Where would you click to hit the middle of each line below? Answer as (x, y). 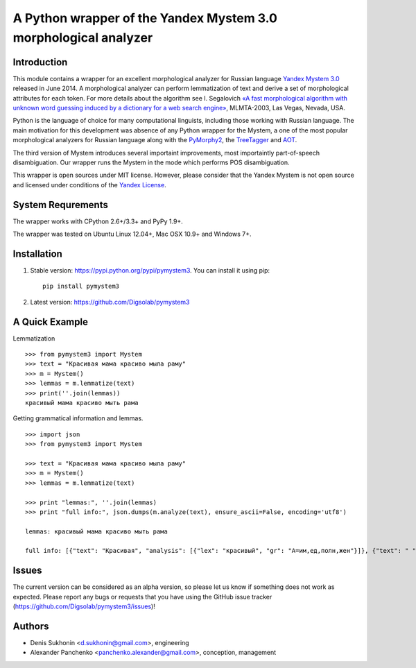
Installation (37, 254)
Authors (31, 626)
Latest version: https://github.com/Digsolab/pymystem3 (110, 302)
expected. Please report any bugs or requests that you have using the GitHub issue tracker (142, 597)
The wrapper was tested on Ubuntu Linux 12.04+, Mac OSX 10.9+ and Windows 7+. (132, 234)
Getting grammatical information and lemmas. (78, 418)
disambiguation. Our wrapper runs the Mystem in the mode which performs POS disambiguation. (151, 162)
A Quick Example (50, 322)
